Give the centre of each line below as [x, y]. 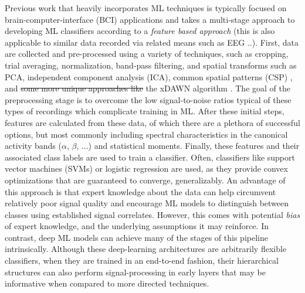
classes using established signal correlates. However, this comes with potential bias [152, 214]
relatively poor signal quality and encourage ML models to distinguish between [147, 203]
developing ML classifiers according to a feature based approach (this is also [140, 31]
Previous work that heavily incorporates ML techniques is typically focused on [146, 8]
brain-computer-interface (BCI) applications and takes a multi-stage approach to [150, 19]
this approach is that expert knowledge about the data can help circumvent [140, 191]
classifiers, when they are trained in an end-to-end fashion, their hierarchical [142, 260]
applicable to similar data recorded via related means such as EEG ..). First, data [152, 42]
